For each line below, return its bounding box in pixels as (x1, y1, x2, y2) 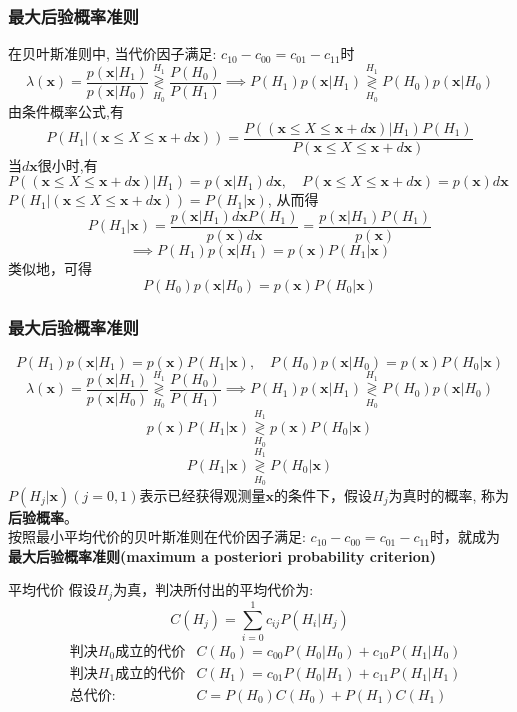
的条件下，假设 (273, 484, 372, 505)
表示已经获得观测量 (139, 484, 266, 505)
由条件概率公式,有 (8, 101, 124, 122)
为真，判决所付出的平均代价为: (113, 579, 314, 600)
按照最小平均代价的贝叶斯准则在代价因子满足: (8, 526, 306, 547)
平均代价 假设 (8, 579, 97, 600)
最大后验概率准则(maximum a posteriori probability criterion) (8, 545, 437, 566)
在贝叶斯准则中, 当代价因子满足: (8, 43, 217, 64)
